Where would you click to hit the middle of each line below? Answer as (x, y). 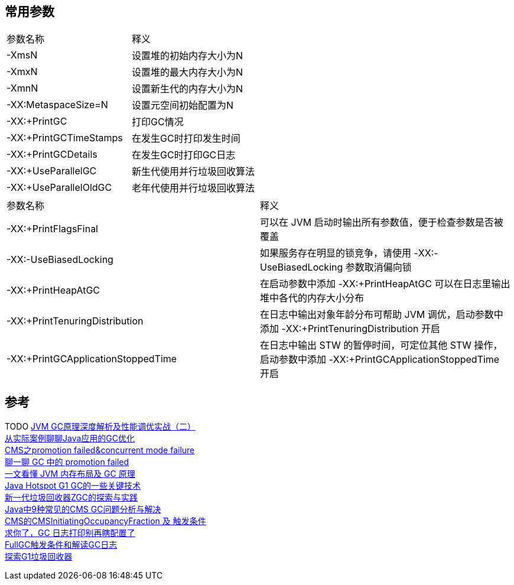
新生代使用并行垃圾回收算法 (193, 172)
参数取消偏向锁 (378, 267)
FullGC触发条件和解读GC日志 (61, 545)
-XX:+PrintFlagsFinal (52, 229)
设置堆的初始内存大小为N (188, 56)
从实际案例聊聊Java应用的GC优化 (70, 438)
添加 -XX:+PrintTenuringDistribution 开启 (350, 329)
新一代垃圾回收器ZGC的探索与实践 (71, 498)
